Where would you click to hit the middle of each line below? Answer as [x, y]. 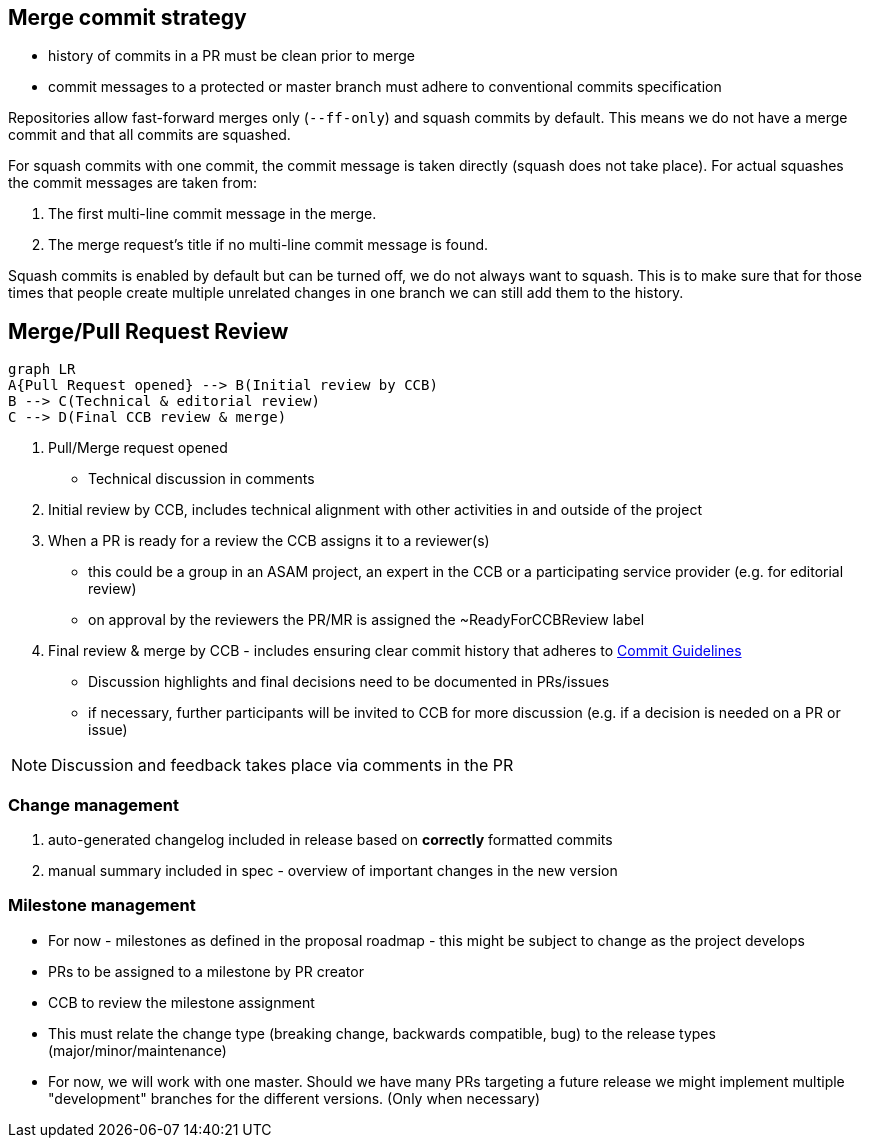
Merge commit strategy [127, 17]
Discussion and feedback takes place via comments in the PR [282, 765]
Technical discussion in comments [201, 479]
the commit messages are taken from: [133, 183]
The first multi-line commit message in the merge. [212, 214]
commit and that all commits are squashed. [149, 135]
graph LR [42, 369]
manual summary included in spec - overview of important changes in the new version [333, 871]
